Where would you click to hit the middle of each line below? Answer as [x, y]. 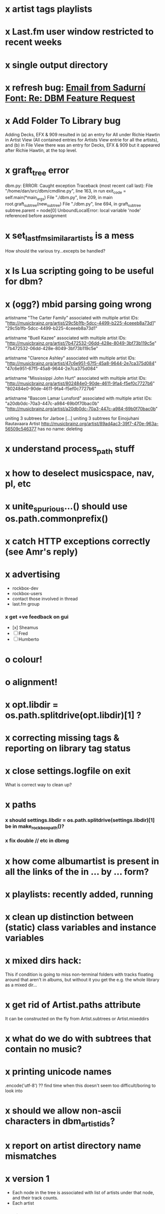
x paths [21, 805]
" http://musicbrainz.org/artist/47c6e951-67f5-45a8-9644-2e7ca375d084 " [81, 363]
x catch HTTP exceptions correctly [78, 541]
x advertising [33, 575]
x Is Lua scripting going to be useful [80, 271]
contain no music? [44, 1049]
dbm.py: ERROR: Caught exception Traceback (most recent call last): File [79, 186]
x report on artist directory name [73, 1145]
